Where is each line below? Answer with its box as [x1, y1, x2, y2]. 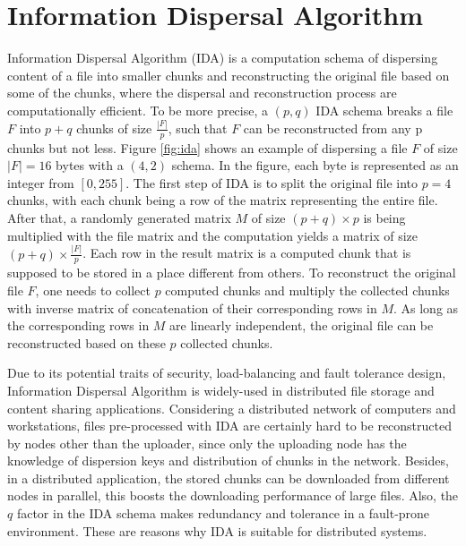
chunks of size [76, 118, 152, 137]
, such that [168, 118, 228, 137]
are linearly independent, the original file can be [169, 316, 434, 335]
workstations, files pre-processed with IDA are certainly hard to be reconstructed [7, 416, 453, 435]
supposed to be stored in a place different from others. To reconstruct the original [7, 263, 456, 282]
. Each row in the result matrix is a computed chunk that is [82, 243, 411, 262]
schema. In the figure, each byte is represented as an [171, 156, 459, 175]
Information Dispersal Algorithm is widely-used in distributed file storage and [7, 380, 435, 399]
